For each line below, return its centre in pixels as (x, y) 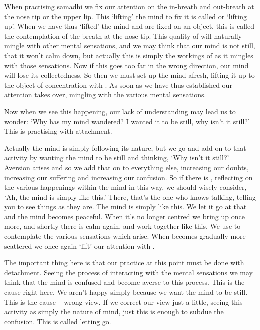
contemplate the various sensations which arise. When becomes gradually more (125, 236)
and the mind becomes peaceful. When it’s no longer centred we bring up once (124, 216)
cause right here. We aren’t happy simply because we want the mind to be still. (126, 292)
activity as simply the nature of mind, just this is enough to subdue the (114, 312)
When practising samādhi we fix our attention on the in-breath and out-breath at (129, 6)
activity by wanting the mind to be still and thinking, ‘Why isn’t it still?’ (117, 157)
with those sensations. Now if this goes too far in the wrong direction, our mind (126, 65)
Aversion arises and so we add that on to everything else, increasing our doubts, (126, 167)
